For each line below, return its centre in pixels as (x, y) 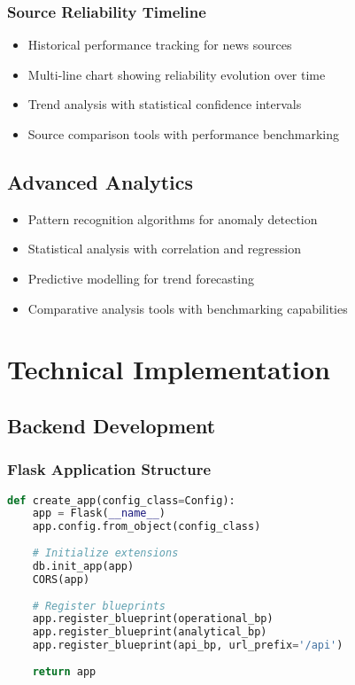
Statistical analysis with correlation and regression (164, 249)
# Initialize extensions (105, 553)
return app (64, 671)
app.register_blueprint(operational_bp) (153, 619)
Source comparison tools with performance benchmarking (183, 134)
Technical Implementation (169, 369)
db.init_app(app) (83, 566)
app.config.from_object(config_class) (147, 527)
